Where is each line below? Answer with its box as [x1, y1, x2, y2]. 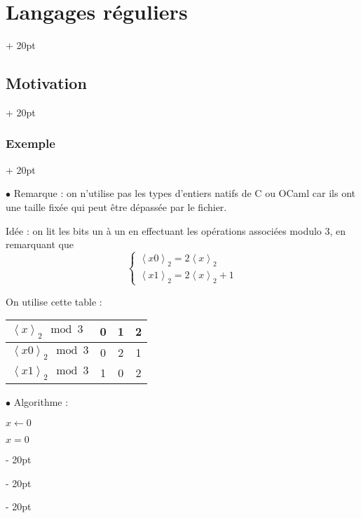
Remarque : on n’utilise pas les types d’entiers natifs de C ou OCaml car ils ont [13, 186, 355, 200]
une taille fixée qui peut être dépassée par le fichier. [6, 199, 227, 214]
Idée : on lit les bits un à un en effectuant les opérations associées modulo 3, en [6, 223, 346, 238]
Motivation [6, 72, 87, 94]
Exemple [6, 135, 55, 152]
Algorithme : [13, 395, 69, 409]
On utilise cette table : [6, 294, 102, 308]
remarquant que [6, 237, 74, 252]
